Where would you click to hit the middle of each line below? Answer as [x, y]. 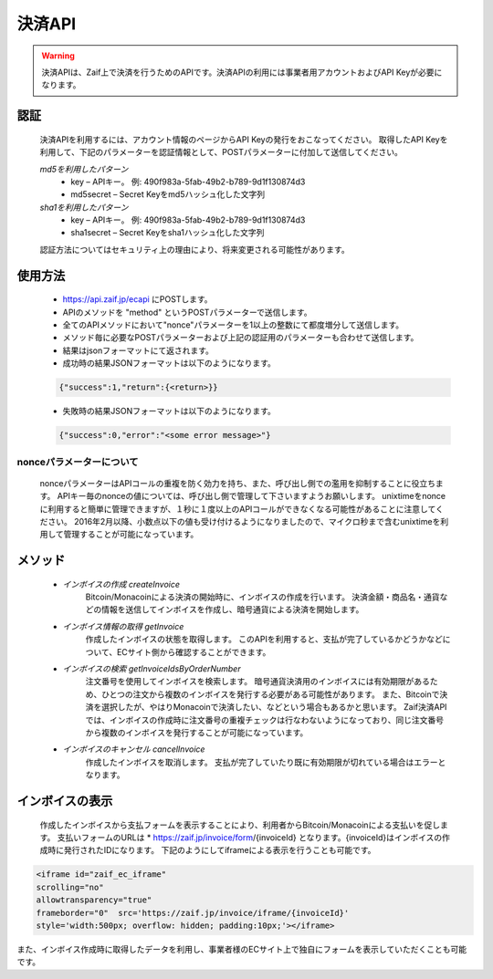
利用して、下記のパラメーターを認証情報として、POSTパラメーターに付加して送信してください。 [221, 152]
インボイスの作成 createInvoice [121, 584]
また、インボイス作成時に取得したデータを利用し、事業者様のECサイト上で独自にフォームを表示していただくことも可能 [242, 949]
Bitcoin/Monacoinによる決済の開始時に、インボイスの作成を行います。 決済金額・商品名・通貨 [262, 597]
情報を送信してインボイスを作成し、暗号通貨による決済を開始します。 [232, 609]
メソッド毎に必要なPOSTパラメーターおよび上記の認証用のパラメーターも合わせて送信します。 [241, 338]
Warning [58, 56]
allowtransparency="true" [94, 900]
